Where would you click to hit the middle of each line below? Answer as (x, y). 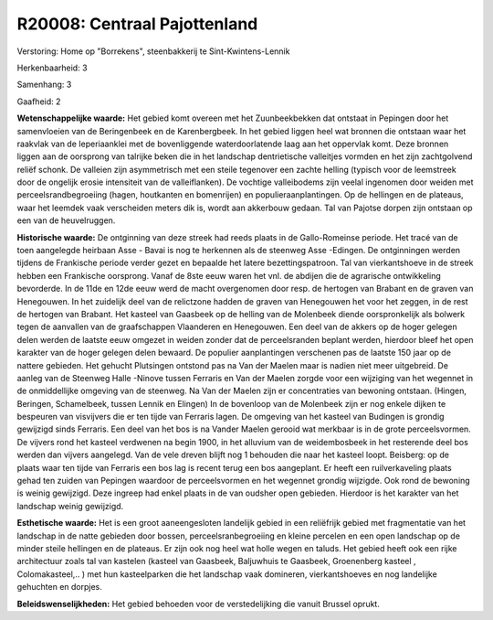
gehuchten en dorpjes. (59, 587)
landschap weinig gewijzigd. (70, 506)
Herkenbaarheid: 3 (52, 68)
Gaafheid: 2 (39, 102)
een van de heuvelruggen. (66, 220)
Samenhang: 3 (44, 85)
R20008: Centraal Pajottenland (137, 24)
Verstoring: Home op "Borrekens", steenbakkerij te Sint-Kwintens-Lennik (153, 51)
